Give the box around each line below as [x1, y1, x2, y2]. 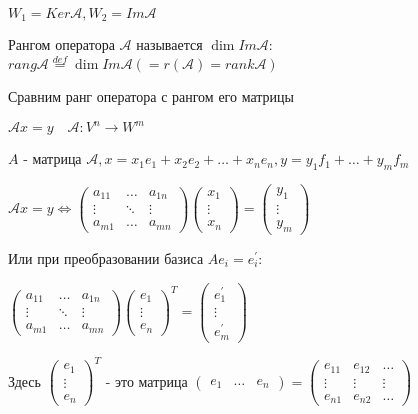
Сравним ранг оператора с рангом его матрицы [8, 86, 294, 107]
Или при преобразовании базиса [8, 247, 204, 268]
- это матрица [105, 370, 188, 391]
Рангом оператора [8, 34, 115, 55]
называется [136, 34, 203, 55]
